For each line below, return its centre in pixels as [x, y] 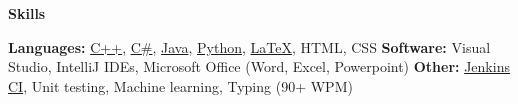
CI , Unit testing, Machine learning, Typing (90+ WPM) [180, 85]
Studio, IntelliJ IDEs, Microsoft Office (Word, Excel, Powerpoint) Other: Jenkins [259, 66]
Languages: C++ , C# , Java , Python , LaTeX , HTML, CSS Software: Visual [249, 46]
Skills [27, 13]
